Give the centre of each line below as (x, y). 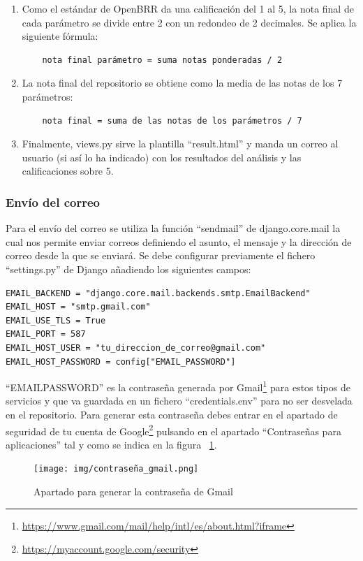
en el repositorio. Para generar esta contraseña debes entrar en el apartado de (172, 414)
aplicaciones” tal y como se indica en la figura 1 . (111, 444)
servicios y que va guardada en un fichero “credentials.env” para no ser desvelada (179, 401)
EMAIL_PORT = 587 (46, 334)
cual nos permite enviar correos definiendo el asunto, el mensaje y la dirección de (179, 241)
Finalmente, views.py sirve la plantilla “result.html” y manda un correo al (180, 144)
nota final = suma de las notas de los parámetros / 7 (172, 121)
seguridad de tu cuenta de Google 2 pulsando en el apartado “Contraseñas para (173, 430)
